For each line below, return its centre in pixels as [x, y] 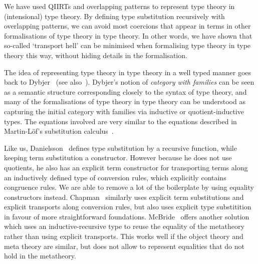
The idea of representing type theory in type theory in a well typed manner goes [128, 72]
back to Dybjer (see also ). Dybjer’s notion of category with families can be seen [129, 82]
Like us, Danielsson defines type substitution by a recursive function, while [120, 148]
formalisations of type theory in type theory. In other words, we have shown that [128, 35]
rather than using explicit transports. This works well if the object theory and [124, 236]
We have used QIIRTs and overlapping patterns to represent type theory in [119, 6]
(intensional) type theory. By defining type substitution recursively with [114, 16]
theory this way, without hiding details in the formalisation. [96, 55]
